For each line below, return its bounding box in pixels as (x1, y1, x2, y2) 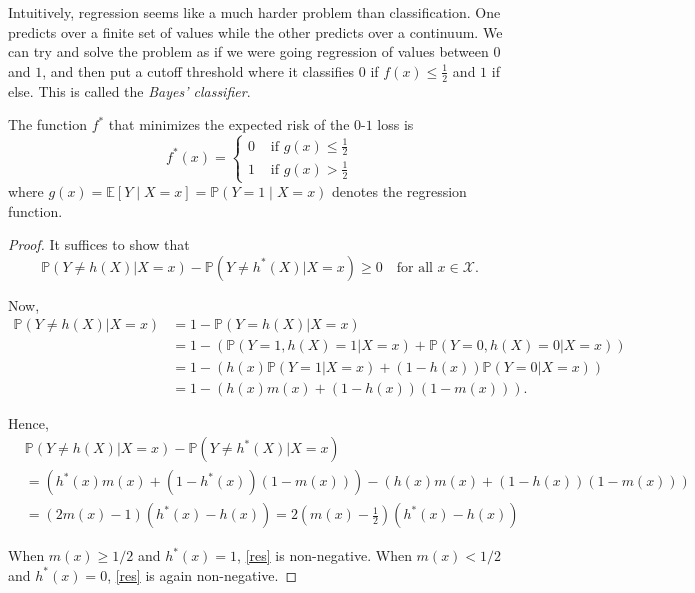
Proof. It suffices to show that (8, 234, 190, 255)
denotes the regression (332, 181, 467, 202)
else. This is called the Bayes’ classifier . (8, 80, 251, 101)
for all (396, 260, 433, 275)
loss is (377, 114, 414, 135)
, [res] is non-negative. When (237, 545, 412, 566)
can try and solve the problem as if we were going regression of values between (8, 41, 489, 62)
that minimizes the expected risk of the (108, 114, 350, 135)
